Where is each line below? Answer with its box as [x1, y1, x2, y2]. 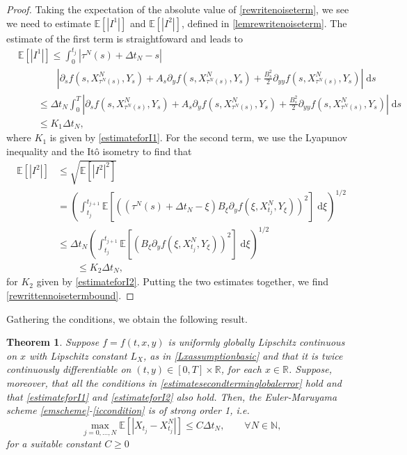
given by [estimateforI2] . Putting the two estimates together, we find [36, 274, 329, 289]
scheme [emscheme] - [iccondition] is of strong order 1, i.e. [6, 403, 250, 417]
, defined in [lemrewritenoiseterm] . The [182, 15, 347, 30]
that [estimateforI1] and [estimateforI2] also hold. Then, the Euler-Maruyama [6, 389, 337, 404]
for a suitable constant [6, 436, 102, 450]
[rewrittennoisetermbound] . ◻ [6, 287, 134, 302]
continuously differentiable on [6, 362, 131, 376]
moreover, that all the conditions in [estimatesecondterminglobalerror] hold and [6, 375, 342, 390]
